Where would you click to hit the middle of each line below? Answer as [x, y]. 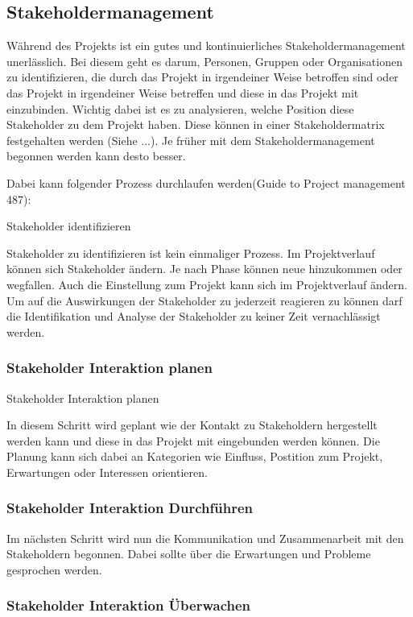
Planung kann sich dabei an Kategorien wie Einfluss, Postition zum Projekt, [195, 456]
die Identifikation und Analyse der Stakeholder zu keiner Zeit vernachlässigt [194, 316]
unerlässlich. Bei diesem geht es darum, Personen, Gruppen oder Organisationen [204, 61]
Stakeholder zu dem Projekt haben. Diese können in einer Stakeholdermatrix [196, 124]
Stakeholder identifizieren [69, 226]
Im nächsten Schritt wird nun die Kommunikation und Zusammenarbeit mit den [205, 538]
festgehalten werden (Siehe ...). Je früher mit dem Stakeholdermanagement [191, 140]
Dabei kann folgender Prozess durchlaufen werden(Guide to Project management [206, 182]
